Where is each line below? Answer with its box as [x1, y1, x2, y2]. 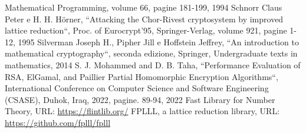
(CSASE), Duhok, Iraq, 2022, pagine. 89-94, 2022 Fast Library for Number [5, 93, 275, 105]
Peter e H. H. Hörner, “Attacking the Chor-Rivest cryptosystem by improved [5, 12, 284, 25]
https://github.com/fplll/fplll [5, 116, 111, 128]
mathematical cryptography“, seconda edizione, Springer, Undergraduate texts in [5, 47, 298, 59]
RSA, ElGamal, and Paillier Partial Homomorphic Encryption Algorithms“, [5, 70, 278, 82]
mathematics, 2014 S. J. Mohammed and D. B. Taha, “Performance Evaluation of [5, 58, 301, 71]
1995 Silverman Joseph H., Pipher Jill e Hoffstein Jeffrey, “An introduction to [18, 35, 299, 48]
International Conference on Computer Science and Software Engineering [5, 82, 269, 94]
